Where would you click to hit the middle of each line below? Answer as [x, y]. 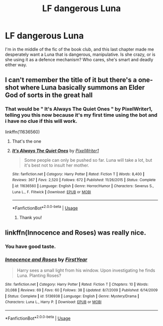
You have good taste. [31, 247]
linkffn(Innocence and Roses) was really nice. [76, 233]
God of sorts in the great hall [49, 95]
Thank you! [31, 217]
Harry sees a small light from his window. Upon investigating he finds [86, 270]
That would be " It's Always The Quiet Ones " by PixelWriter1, [79, 109]
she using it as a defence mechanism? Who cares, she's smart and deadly [79, 59]
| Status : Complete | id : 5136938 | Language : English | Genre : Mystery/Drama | [72, 296]
